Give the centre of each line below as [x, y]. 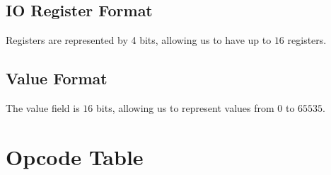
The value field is [43, 108]
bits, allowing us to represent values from [185, 108]
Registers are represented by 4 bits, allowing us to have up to [139, 40]
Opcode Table [75, 156]
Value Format [57, 78]
